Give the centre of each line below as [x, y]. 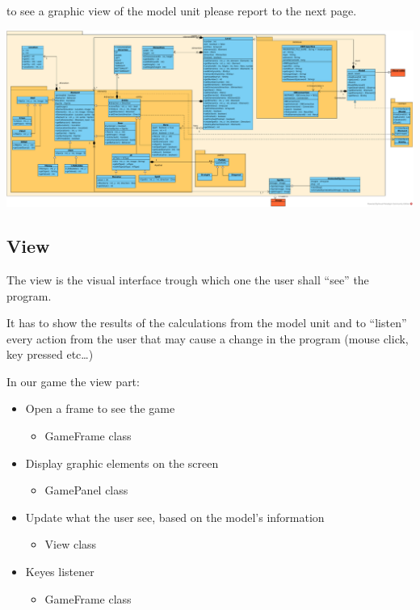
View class [71, 544]
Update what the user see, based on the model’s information [175, 517]
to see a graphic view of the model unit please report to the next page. [182, 11]
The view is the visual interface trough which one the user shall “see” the [188, 279]
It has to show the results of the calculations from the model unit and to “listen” [207, 323]
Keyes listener [60, 572]
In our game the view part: [73, 381]
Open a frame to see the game [100, 408]
